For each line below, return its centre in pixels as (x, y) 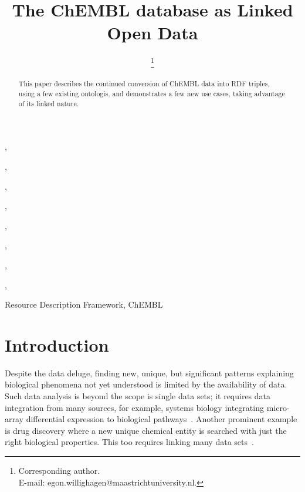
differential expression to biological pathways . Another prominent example (162, 419)
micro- (278, 407)
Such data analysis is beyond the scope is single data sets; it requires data (138, 396)
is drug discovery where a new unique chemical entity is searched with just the (146, 430)
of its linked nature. (48, 103)
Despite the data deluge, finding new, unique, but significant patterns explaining (149, 373)
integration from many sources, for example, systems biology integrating (134, 407)
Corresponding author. (59, 471)
